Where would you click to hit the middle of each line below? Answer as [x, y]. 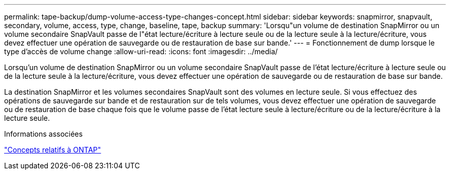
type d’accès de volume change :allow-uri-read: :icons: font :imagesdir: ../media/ [141, 51]
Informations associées [43, 134]
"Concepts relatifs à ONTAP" [53, 150]
